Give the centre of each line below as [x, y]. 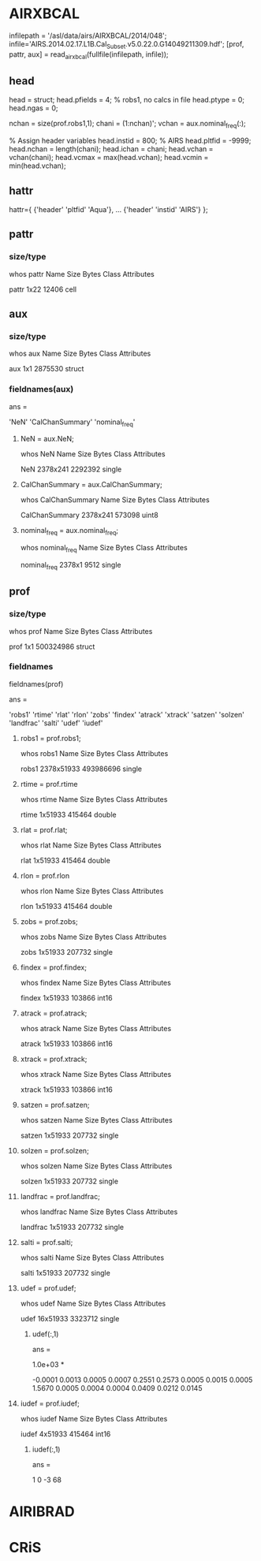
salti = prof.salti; [47, 1242]
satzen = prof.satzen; [55, 1105]
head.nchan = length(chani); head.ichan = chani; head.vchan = [111, 149]
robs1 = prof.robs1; [50, 738]
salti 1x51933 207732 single [65, 1272]
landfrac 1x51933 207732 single [72, 1227]
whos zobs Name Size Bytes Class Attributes [93, 937]
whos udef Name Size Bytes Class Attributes [93, 1303]
